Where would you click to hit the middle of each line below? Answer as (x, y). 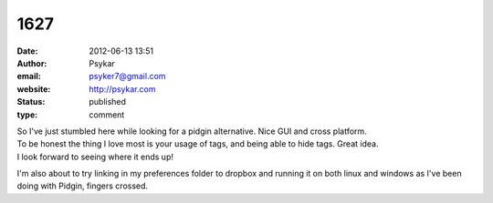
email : (29, 76)
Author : (32, 63)
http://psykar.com (122, 89)
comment (107, 115)
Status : (31, 102)
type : (27, 115)
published (108, 102)
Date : (27, 51)
